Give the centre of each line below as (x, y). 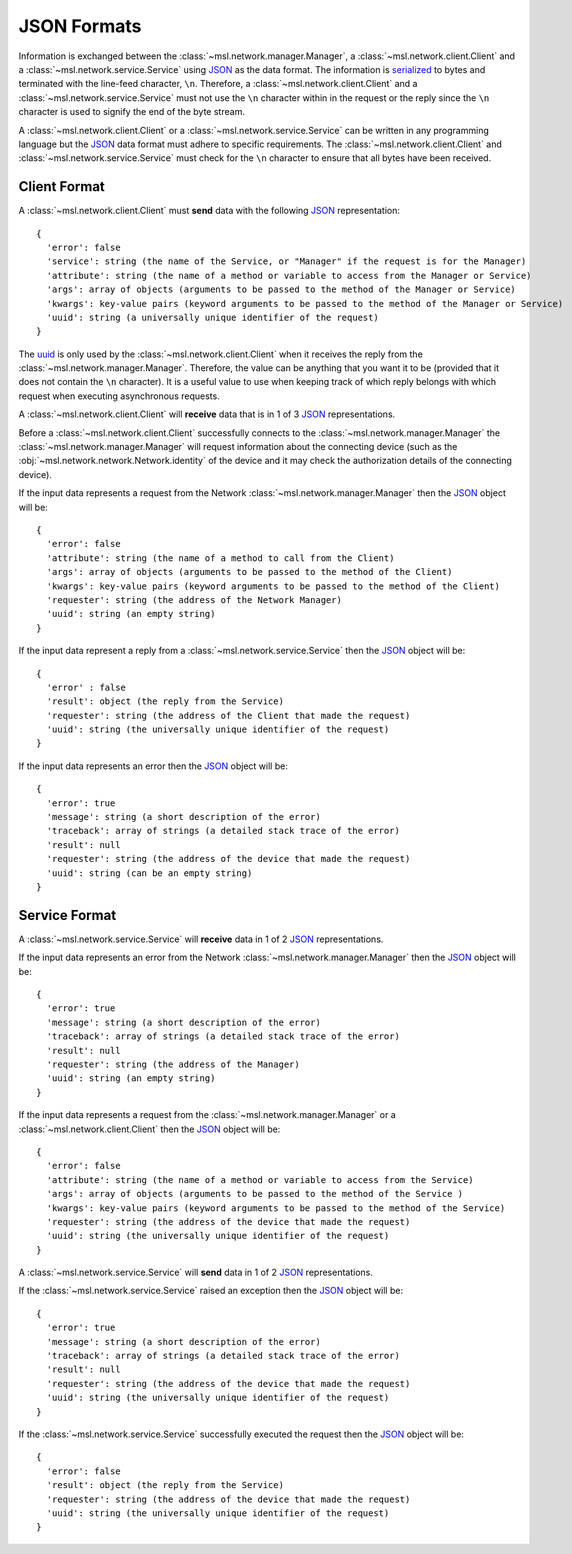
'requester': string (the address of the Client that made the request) (228, 715)
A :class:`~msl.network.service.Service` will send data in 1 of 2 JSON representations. (196, 1272)
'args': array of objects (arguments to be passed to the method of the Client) (249, 572)
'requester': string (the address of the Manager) (173, 1064)
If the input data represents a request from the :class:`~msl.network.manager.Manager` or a (207, 1115)
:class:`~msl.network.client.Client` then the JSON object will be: (149, 1129)
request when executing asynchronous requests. (119, 396)
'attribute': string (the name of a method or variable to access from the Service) (260, 1179)
